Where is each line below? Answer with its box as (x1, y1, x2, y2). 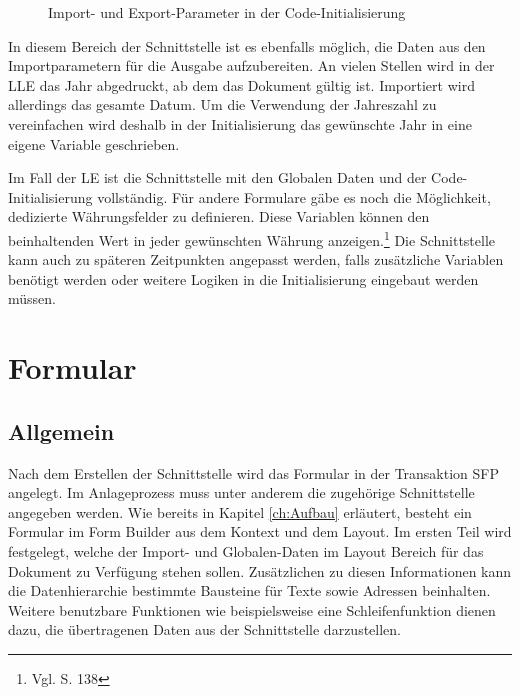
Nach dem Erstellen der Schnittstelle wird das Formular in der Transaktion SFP (8, 462, 500, 483)
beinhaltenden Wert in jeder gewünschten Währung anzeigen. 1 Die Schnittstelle (8, 226, 496, 250)
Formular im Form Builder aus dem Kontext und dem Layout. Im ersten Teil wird (8, 521, 512, 542)
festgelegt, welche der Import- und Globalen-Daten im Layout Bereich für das (8, 540, 484, 561)
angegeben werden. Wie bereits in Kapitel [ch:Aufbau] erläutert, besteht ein (8, 501, 472, 522)
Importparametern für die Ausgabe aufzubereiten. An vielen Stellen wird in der (8, 55, 495, 76)
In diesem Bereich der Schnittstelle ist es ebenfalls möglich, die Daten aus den (8, 35, 486, 56)
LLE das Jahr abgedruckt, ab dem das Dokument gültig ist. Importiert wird (8, 74, 475, 95)
